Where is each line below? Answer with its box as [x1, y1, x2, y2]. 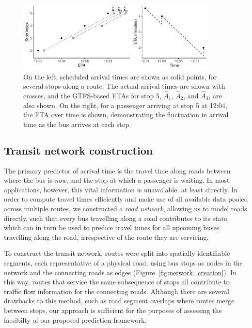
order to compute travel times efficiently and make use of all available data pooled [4, 194, 248, 204]
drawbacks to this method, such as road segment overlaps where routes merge [4, 296, 235, 306]
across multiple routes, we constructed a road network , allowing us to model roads [4, 203, 247, 213]
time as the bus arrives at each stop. [23, 119, 131, 129]
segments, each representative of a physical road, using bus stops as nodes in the [4, 257, 243, 267]
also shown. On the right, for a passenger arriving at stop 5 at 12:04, [23, 100, 227, 110]
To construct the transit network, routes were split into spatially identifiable [4, 248, 230, 258]
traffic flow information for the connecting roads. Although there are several [4, 286, 229, 296]
